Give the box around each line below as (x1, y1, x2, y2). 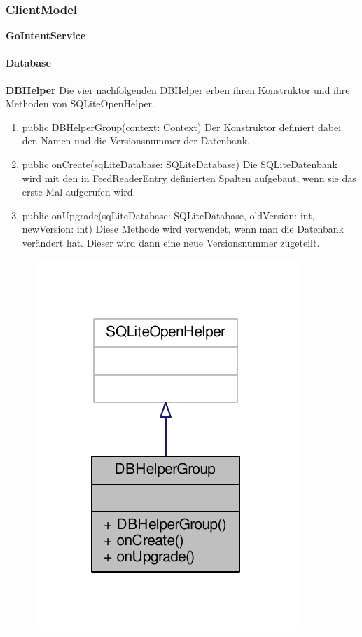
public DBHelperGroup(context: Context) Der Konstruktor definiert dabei (22, 119, 342, 134)
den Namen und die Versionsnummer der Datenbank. (22, 133, 251, 148)
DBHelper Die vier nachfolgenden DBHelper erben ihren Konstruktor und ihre (6, 82, 350, 97)
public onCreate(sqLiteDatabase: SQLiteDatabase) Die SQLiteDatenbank (22, 156, 337, 171)
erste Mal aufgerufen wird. (22, 184, 136, 199)
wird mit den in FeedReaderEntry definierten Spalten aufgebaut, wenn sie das (22, 170, 356, 185)
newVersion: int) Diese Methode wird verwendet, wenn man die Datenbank (22, 221, 344, 236)
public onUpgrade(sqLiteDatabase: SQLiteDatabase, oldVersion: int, (22, 207, 315, 222)
